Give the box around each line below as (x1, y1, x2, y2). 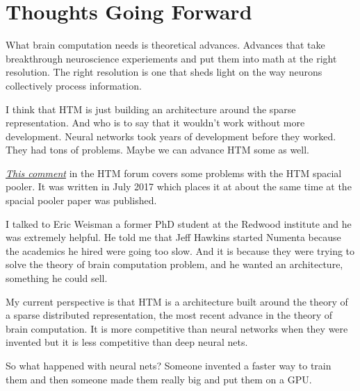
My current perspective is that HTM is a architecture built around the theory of (6, 294, 348, 308)
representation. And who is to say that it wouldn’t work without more (6, 115, 305, 130)
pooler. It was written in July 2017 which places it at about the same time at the (6, 179, 352, 194)
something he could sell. (6, 271, 108, 285)
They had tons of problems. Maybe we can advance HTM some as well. (6, 142, 310, 157)
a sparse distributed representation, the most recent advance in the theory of (6, 308, 332, 322)
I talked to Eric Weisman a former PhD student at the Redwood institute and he (6, 216, 352, 231)
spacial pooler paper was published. (6, 193, 157, 208)
